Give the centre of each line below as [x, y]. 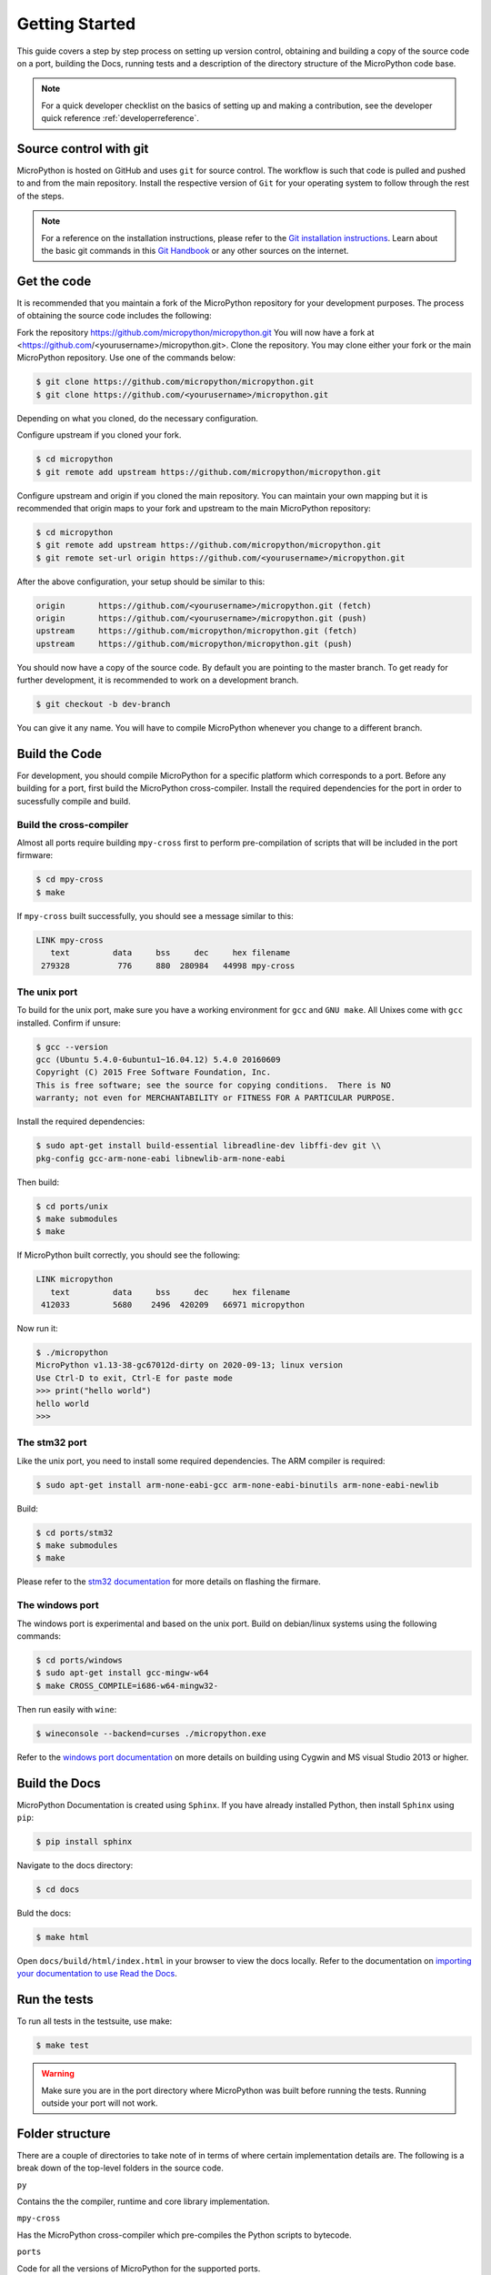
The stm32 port [52, 1442]
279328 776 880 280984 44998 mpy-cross [168, 966]
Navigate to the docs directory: [75, 1865]
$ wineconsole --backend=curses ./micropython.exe [151, 1733]
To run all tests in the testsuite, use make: [95, 2021]
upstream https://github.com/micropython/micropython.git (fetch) [197, 631]
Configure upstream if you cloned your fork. [99, 435]
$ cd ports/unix [72, 1206]
